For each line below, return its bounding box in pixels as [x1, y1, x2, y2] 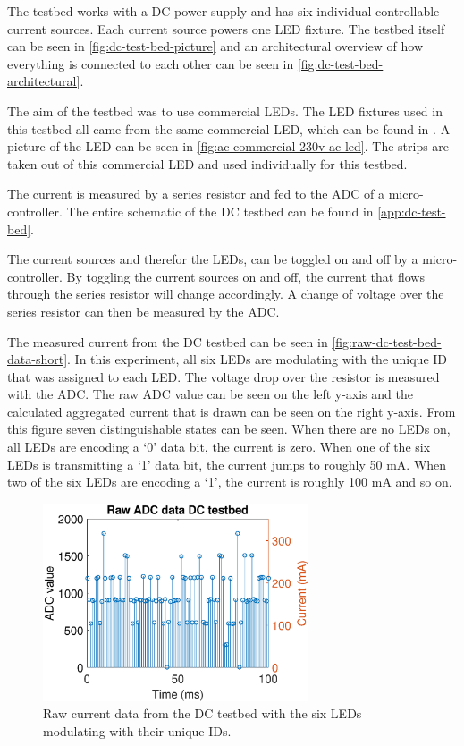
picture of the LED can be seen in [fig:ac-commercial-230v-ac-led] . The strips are [7, 137, 450, 156]
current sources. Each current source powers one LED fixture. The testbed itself [7, 19, 445, 38]
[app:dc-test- [377, 201, 446, 220]
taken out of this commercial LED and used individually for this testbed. [7, 154, 408, 173]
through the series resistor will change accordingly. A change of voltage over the [7, 284, 444, 303]
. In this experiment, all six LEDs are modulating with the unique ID [67, 350, 448, 369]
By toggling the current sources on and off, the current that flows [66, 267, 425, 285]
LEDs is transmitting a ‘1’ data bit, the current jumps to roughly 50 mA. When [7, 454, 447, 473]
